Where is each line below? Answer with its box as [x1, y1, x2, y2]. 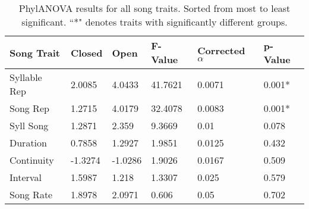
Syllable [10, 70, 42, 84]
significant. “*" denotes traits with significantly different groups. [21, 15, 288, 29]
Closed [70, 45, 103, 60]
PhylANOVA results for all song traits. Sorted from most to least [18, 1, 291, 15]
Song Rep [10, 101, 49, 115]
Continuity [10, 153, 54, 167]
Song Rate [10, 188, 53, 201]
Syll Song [10, 118, 49, 132]
